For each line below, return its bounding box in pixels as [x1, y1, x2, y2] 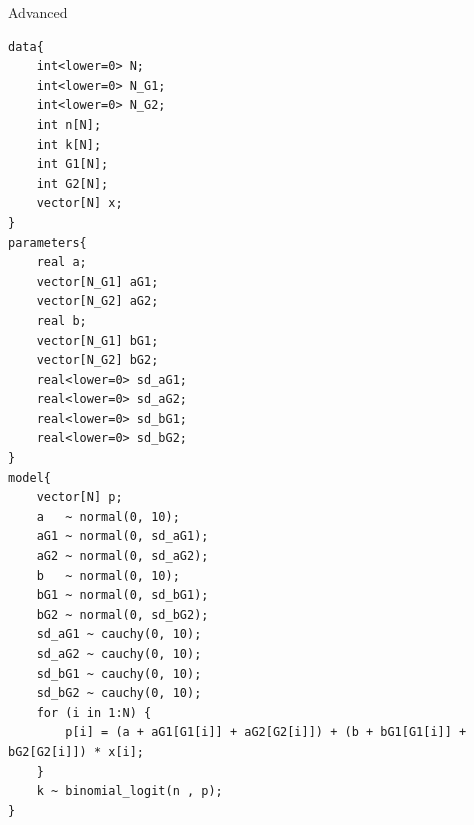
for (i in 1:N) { [36, 705, 152, 720]
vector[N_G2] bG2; [36, 353, 159, 368]
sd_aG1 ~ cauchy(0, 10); [36, 627, 202, 642]
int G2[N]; [36, 176, 109, 191]
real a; [36, 255, 87, 270]
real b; [36, 313, 87, 328]
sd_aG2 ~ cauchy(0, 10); [36, 647, 202, 661]
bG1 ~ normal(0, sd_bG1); [36, 588, 209, 603]
